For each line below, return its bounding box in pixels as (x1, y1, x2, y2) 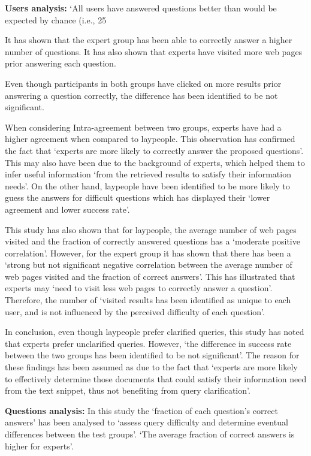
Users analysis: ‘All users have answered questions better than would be (5, 2, 277, 14)
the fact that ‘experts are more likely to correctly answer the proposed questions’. (5, 144, 304, 156)
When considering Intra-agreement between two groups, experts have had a (5, 120, 282, 133)
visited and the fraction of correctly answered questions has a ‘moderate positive (5, 235, 300, 247)
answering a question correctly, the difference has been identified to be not (5, 89, 278, 101)
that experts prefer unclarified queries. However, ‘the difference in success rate (5, 337, 292, 349)
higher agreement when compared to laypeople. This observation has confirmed (5, 132, 295, 145)
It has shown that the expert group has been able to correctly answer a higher (5, 34, 292, 46)
